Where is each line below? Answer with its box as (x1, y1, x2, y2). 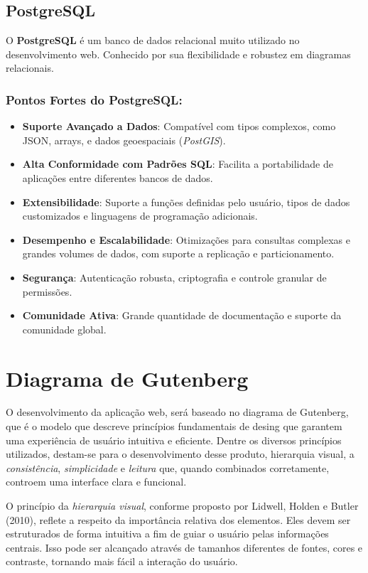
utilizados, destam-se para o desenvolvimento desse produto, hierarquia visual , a (6, 446, 355, 461)
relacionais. (6, 60, 54, 75)
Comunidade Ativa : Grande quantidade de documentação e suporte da (22, 308, 342, 323)
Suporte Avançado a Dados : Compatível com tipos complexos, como (22, 119, 336, 134)
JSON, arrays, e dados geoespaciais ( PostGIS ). (22, 132, 226, 147)
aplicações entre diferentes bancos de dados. (22, 170, 213, 185)
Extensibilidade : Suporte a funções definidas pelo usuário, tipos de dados (22, 194, 350, 209)
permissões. (22, 284, 72, 299)
